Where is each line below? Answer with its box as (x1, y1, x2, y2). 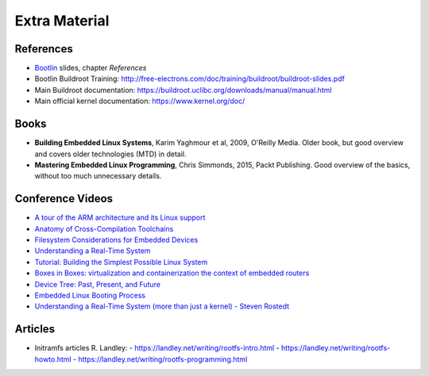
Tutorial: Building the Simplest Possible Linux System (34, 257, 208, 267)
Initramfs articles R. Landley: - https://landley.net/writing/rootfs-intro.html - (34, 343, 280, 353)
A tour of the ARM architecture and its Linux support (34, 213, 206, 222)
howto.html (34, 354, 71, 364)
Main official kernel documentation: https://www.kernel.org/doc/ (34, 96, 245, 106)
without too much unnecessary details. (34, 171, 162, 181)
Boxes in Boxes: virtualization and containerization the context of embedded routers (34, 268, 310, 278)
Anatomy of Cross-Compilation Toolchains (34, 224, 174, 233)
